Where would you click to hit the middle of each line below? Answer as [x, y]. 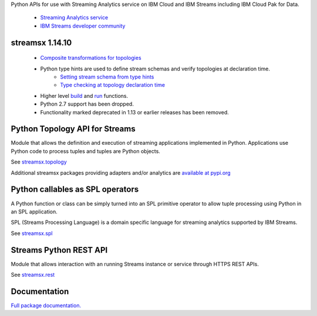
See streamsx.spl [32, 233]
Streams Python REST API [59, 250]
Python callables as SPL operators [75, 190]
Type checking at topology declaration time [113, 85]
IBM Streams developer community [83, 26]
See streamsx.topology [39, 162]
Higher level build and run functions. [84, 96]
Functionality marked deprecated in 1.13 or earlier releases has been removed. [134, 112]
